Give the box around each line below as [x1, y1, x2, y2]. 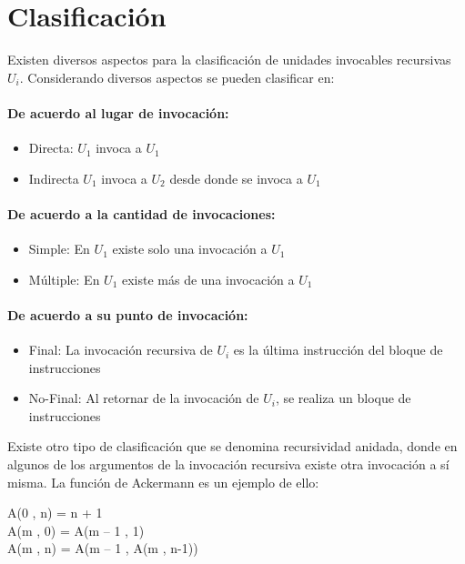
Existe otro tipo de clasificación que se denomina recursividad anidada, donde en [7, 437, 458, 456]
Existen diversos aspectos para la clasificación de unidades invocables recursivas [7, 50, 451, 69]
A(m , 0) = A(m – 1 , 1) [7, 520, 145, 539]
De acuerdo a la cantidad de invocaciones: [7, 204, 276, 223]
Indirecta [28, 168, 79, 187]
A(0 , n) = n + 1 [7, 503, 103, 522]
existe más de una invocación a [121, 269, 295, 288]
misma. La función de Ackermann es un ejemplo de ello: [7, 472, 319, 491]
